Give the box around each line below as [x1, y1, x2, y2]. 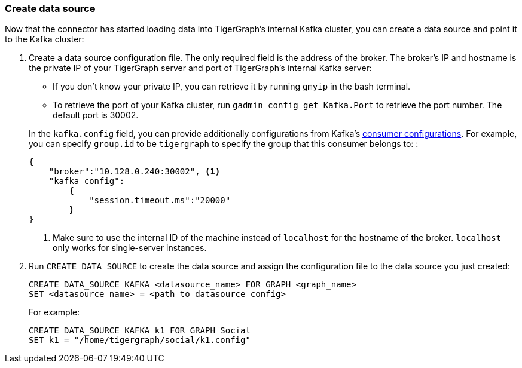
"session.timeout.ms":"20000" [89, 195, 231, 206]
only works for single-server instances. [53, 243, 207, 253]
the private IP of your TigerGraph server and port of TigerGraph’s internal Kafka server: [29, 63, 372, 73]
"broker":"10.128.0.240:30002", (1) [48, 167, 221, 177]
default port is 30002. [53, 110, 139, 121]
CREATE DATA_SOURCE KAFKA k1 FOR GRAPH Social [29, 326, 251, 336]
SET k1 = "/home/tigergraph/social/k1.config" [29, 335, 251, 345]
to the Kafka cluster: [5, 34, 84, 45]
